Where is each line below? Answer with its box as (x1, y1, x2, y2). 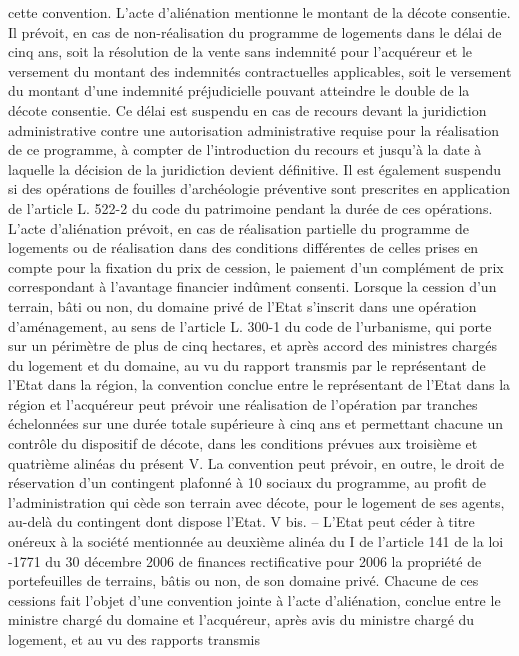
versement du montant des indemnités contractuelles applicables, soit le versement (8, 60, 512, 81)
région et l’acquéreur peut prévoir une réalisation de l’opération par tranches (8, 393, 478, 414)
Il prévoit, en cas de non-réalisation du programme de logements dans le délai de (8, 21, 502, 42)
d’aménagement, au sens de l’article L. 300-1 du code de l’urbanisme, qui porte (8, 315, 492, 336)
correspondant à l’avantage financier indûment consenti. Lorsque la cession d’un (8, 276, 497, 297)
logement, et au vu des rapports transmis (8, 629, 261, 649)
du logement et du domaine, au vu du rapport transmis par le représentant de (8, 354, 486, 375)
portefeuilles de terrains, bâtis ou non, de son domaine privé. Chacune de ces (8, 570, 479, 591)
